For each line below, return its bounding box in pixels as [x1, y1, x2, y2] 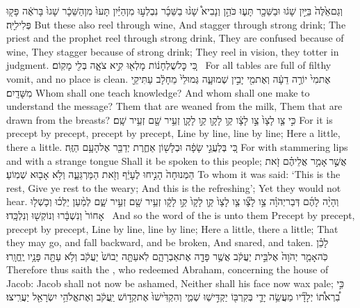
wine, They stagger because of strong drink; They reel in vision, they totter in [6, 44, 339, 58]
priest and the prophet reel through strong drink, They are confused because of [6, 31, 344, 45]
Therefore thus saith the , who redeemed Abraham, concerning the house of [6, 262, 329, 277]
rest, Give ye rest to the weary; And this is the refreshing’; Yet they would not [6, 180, 341, 195]
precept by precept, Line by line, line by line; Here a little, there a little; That [6, 221, 338, 236]
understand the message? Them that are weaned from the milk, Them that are [6, 99, 343, 113]
